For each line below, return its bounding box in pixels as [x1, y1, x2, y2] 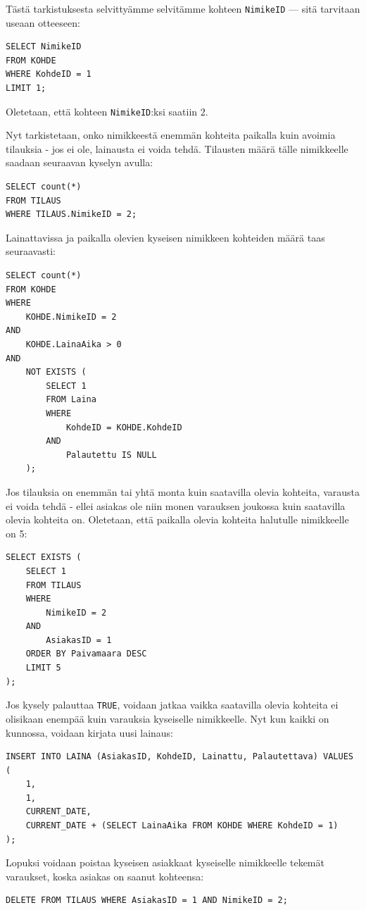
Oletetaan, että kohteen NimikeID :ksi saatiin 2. [6, 104, 208, 118]
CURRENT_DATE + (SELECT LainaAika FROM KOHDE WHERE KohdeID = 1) [25, 821, 339, 831]
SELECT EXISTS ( [6, 552, 82, 563]
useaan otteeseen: [6, 15, 80, 30]
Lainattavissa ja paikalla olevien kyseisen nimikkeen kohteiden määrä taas [6, 230, 325, 244]
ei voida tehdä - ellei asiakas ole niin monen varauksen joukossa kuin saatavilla [6, 498, 346, 513]
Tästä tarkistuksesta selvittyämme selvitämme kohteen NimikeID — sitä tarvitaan [6, 1, 360, 15]
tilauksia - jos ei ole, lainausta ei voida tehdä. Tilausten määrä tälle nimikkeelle [6, 141, 348, 156]
